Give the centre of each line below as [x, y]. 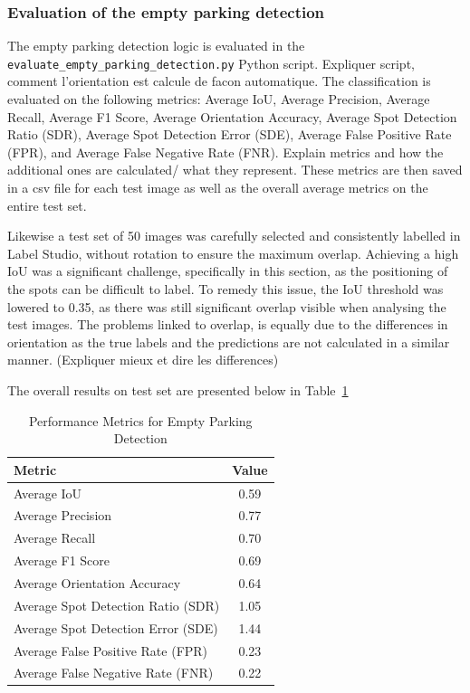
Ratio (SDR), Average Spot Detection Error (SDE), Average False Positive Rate [230, 134]
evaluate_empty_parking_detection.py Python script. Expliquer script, [211, 63]
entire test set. [47, 205]
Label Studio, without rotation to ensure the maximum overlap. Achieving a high [233, 253]
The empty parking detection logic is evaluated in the [156, 46]
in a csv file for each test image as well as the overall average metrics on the [218, 188]
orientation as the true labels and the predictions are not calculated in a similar [229, 342]
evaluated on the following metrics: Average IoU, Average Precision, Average [219, 99]
